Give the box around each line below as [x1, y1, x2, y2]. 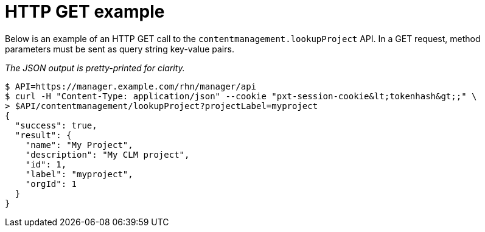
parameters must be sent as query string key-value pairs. [5, 43, 234, 54]
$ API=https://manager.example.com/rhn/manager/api [5, 81, 257, 91]
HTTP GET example [5, 1, 165, 22]
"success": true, [15, 120, 97, 130]
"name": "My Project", [25, 139, 133, 150]
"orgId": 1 [25, 178, 77, 189]
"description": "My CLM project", [25, 149, 190, 160]
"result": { [15, 130, 72, 140]
